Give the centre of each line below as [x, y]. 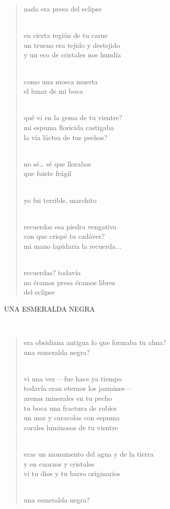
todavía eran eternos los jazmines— [78, 388]
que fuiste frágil [47, 173]
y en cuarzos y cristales [59, 463]
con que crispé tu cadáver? [64, 236]
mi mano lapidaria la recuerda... [72, 246]
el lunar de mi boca [53, 91]
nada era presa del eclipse [63, 8]
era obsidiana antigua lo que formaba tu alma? [95, 342]
